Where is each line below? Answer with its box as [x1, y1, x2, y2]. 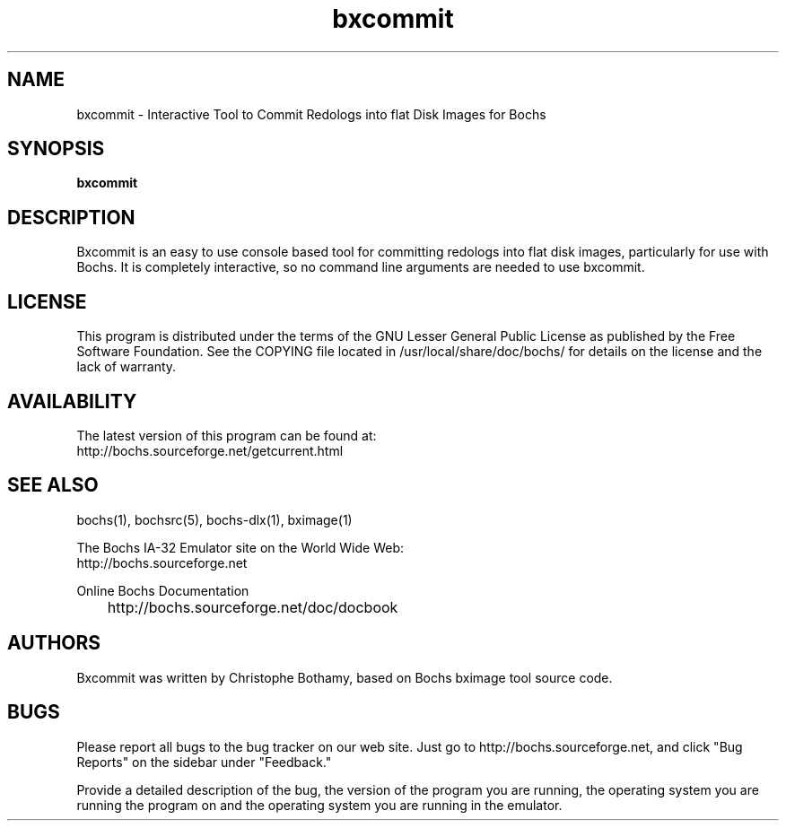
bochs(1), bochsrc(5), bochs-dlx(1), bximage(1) [76, 511, 353, 527]
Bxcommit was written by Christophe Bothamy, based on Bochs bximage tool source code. [76, 669, 613, 685]
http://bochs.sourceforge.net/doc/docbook [107, 597, 398, 616]
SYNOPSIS [7, 137, 105, 161]
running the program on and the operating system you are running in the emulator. [76, 797, 563, 813]
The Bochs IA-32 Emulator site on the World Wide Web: [76, 539, 405, 555]
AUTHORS [7, 632, 101, 655]
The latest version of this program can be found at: [76, 427, 377, 443]
